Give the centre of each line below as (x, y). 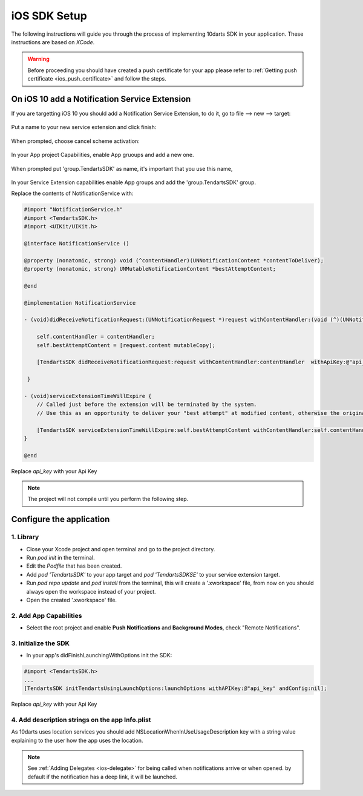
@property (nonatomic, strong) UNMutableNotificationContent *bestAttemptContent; (150, 269)
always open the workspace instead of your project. (91, 591)
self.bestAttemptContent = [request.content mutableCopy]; (126, 345)
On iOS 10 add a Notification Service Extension (101, 99)
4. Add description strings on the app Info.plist (81, 720)
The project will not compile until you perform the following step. (108, 499)
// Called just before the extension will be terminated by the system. (147, 405)
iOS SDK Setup (49, 16)
